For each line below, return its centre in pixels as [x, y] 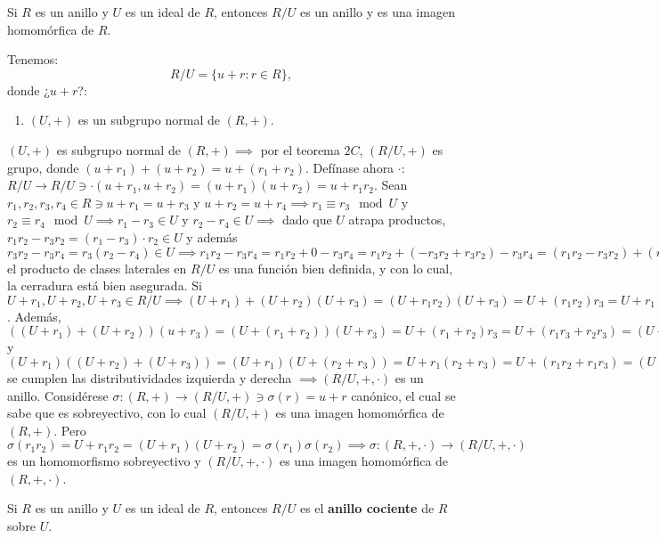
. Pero [70, 430]
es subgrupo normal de [118, 149]
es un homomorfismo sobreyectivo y [104, 461]
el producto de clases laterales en [97, 268]
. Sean [391, 185]
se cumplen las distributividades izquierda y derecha [150, 377]
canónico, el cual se [403, 395]
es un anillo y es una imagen [377, 12]
